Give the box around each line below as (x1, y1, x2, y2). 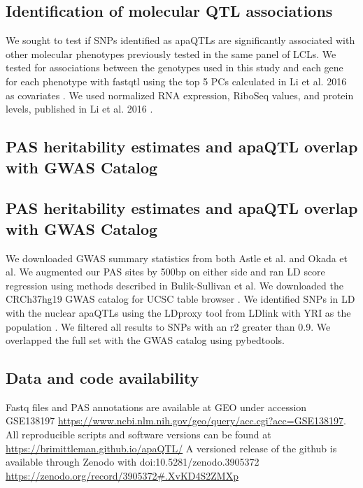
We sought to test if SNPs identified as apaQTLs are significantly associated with (6, 33, 355, 48)
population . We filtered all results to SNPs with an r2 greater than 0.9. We (6, 319, 331, 333)
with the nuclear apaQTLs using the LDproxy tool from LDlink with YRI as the (6, 305, 351, 320)
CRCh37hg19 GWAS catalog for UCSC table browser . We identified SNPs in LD (6, 292, 355, 306)
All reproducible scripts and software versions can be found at (6, 427, 271, 442)
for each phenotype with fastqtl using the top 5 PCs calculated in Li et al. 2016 (6, 73, 347, 88)
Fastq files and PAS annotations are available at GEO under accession (6, 399, 307, 414)
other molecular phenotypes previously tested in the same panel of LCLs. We (6, 46, 336, 61)
